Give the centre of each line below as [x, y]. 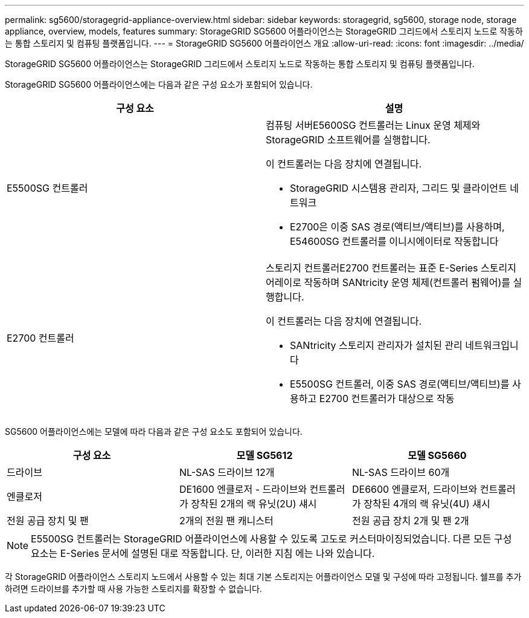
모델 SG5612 [264, 455]
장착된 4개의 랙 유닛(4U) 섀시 [427, 504]
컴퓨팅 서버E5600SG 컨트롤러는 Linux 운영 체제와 [373, 125]
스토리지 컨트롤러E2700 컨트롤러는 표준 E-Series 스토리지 [391, 268]
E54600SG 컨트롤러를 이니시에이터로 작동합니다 [394, 241]
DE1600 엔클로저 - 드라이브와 [243, 489]
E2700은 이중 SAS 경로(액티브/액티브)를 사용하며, [397, 227]
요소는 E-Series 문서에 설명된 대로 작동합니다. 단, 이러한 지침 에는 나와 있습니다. [203, 553]
